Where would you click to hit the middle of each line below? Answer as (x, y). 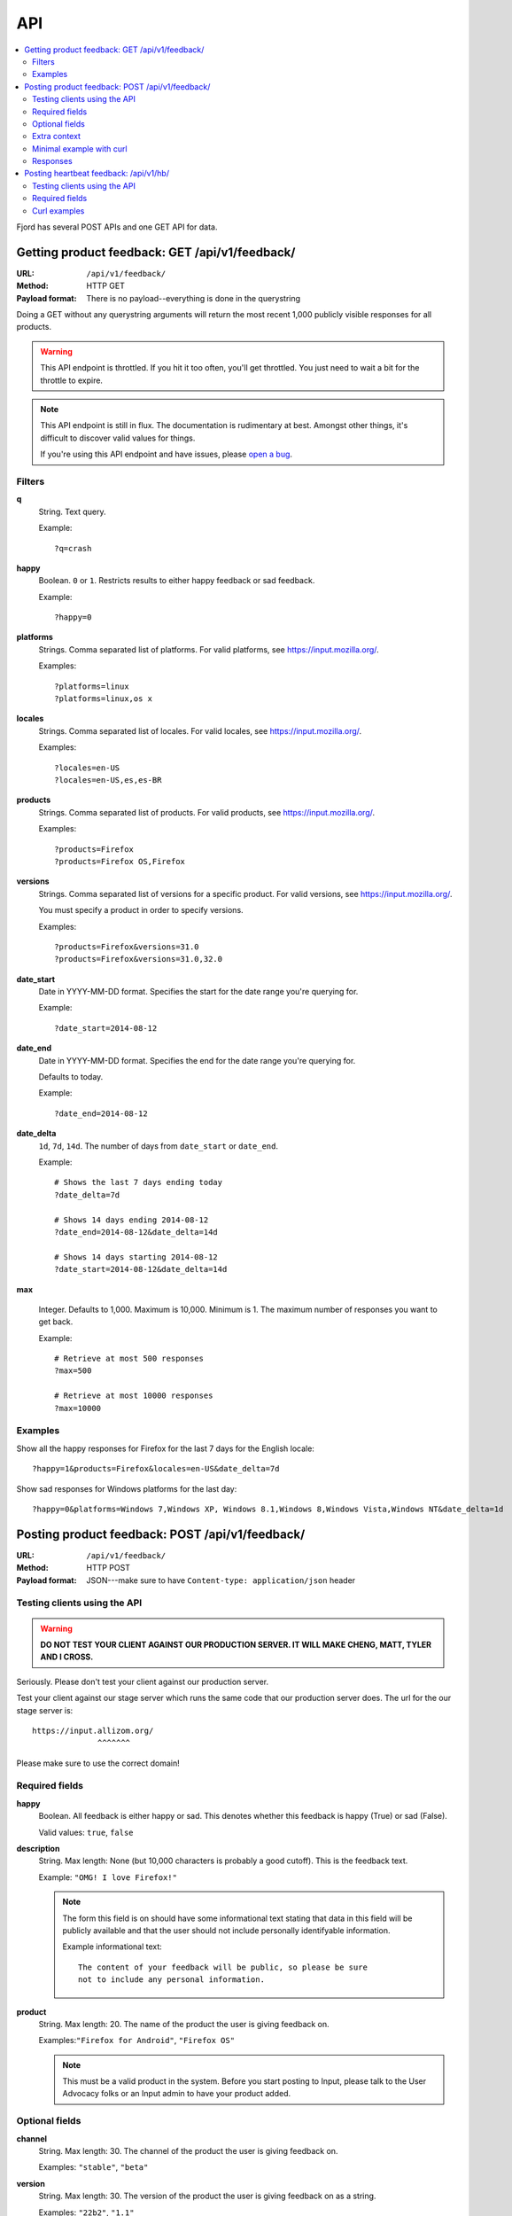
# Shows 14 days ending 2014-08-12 (132, 1220)
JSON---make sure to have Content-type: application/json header (221, 1580)
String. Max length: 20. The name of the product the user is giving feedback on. (184, 2024)
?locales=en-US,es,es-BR (108, 780)
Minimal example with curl (80, 148)
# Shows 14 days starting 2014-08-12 (136, 1257)
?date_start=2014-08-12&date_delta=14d (141, 1269)
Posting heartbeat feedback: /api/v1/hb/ (97, 174)
